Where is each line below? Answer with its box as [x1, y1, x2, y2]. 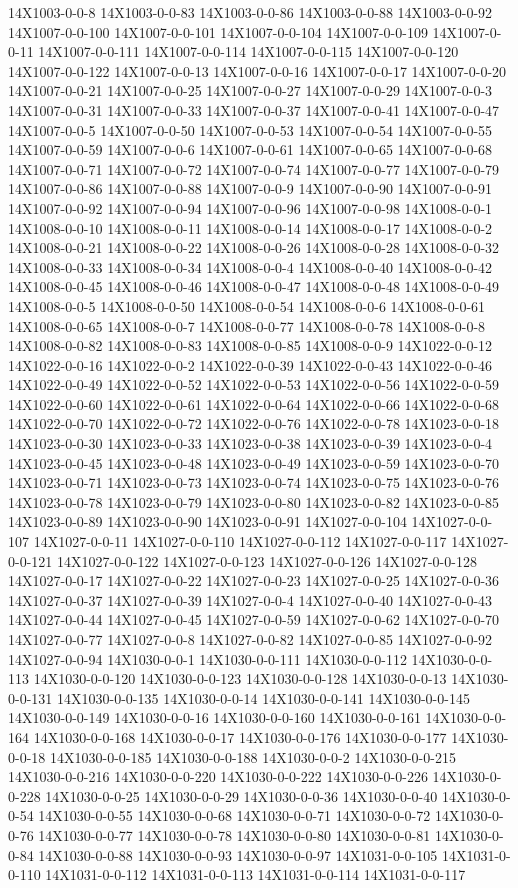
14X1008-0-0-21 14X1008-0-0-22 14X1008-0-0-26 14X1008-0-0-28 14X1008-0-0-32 [8, 237, 500, 258]
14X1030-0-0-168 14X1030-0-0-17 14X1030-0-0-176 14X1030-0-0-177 [33, 726, 447, 747]
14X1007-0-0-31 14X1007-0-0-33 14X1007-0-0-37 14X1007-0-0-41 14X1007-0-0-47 [8, 99, 500, 120]
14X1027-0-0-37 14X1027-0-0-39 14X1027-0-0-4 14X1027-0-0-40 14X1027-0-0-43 [8, 589, 493, 610]
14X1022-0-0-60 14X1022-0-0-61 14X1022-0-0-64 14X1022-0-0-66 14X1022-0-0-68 [8, 393, 500, 414]
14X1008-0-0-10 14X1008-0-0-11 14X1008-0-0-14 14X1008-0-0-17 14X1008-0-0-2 [8, 217, 493, 238]
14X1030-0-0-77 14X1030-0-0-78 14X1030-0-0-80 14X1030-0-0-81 [38, 824, 431, 845]
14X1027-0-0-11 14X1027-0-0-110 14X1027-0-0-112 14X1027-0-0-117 [33, 531, 447, 552]
